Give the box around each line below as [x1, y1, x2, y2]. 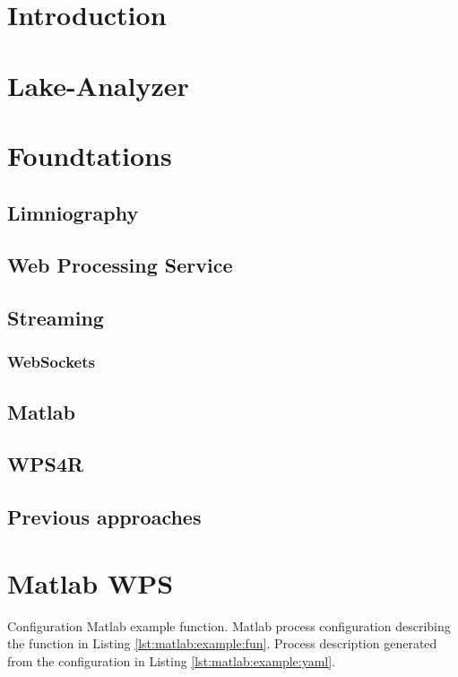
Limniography [7, 198, 139, 226]
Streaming [7, 304, 104, 332]
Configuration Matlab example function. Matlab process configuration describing [7, 616, 451, 635]
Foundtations [7, 136, 172, 173]
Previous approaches [7, 503, 202, 531]
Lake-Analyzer [7, 66, 189, 103]
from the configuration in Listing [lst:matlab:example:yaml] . [7, 651, 336, 670]
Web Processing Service [7, 251, 233, 279]
